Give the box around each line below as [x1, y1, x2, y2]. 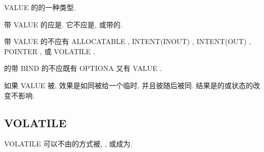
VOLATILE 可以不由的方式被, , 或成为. [4, 138, 133, 149]
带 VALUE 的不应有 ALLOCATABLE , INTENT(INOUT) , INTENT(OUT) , [4, 36, 251, 47]
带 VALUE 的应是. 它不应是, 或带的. [4, 19, 123, 29]
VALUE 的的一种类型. [4, 2, 76, 12]
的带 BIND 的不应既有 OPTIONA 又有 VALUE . [4, 63, 162, 73]
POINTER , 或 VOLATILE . [4, 46, 95, 56]
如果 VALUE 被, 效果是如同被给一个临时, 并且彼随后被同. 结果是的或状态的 [4, 80, 253, 90]
